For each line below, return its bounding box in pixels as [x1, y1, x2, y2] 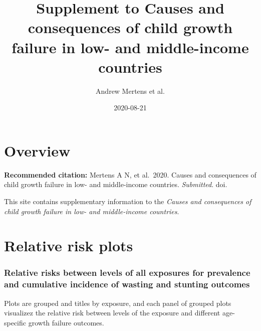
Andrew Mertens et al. [96, 85, 165, 96]
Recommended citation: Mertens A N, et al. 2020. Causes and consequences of [4, 169, 256, 180]
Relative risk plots [4, 235, 133, 256]
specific [4, 317, 27, 327]
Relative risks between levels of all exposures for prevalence [4, 266, 250, 279]
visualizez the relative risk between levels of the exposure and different [4, 307, 220, 318]
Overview [4, 140, 71, 160]
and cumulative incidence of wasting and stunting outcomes [4, 278, 250, 290]
